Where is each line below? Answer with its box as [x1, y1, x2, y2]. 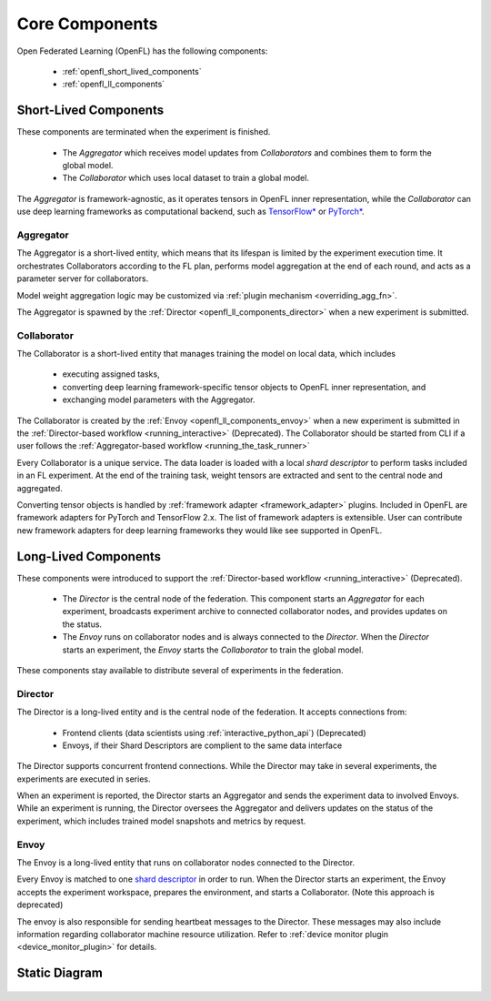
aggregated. [16, 482, 63, 493]
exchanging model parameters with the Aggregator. [62, 394, 256, 405]
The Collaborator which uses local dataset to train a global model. [62, 173, 309, 184]
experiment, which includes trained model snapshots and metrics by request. [16, 815, 306, 826]
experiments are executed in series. [16, 773, 151, 784]
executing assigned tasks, [62, 369, 160, 379]
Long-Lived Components [16, 549, 162, 564]
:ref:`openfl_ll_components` [62, 78, 165, 90]
